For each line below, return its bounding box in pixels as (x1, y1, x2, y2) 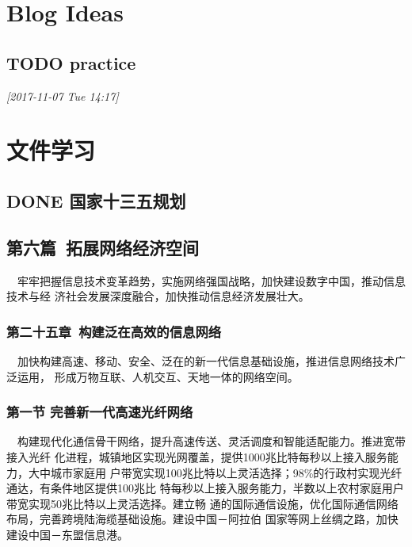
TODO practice (6, 50, 136, 75)
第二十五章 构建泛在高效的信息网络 (6, 321, 222, 341)
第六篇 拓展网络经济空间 (6, 235, 200, 259)
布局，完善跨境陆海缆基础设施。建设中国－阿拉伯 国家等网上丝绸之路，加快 (6, 511, 399, 527)
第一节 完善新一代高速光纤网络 (6, 402, 193, 422)
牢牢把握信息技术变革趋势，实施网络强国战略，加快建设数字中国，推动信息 (17, 272, 406, 289)
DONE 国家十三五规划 (6, 188, 186, 212)
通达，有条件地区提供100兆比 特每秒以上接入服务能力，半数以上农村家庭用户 (6, 480, 404, 496)
